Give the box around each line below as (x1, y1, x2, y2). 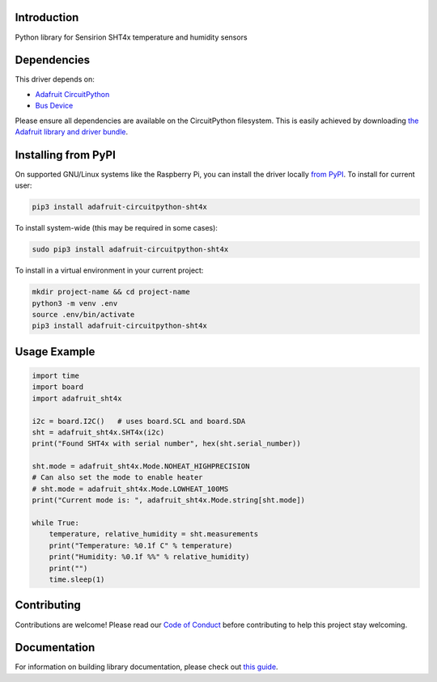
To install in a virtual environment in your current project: (15, 265, 204, 275)
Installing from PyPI (15, 148, 117, 162)
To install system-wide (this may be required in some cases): (15, 223, 218, 233)
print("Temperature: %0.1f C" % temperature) (49, 540, 233, 550)
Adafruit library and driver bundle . (15, 126, 129, 137)
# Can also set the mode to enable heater (32, 473, 203, 482)
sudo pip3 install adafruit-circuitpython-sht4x (32, 245, 229, 254)
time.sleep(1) (49, 575, 105, 584)
